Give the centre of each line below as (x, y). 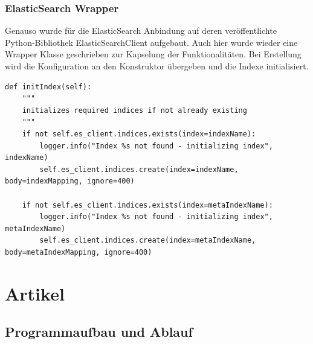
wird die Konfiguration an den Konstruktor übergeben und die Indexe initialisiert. (157, 66)
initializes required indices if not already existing (134, 110)
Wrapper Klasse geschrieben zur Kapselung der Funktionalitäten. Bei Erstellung (153, 54)
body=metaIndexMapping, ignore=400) (79, 252)
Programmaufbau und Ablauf (99, 332)
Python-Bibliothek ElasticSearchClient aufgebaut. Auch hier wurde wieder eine (151, 42)
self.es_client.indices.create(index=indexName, (139, 169)
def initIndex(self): (48, 87)
